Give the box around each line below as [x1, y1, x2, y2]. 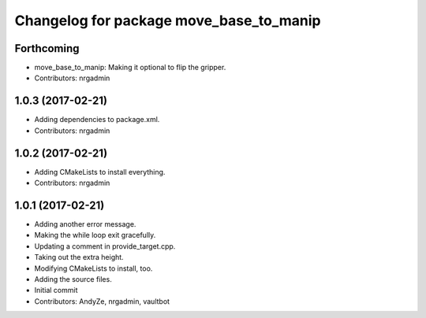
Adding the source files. [34, 274, 112, 283]
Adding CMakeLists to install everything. [34, 167, 166, 176]
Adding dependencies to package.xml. [34, 115, 160, 124]
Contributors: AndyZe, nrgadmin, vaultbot [34, 296, 170, 306]
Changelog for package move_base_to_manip [14, 12, 321, 29]
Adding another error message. [34, 219, 136, 228]
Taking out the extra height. [34, 253, 124, 262]
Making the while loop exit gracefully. [34, 231, 156, 240]
